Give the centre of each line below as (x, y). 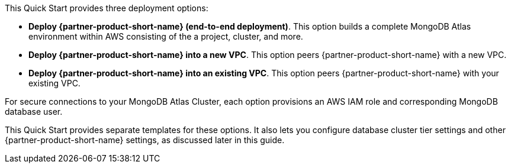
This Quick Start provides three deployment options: (107, 8)
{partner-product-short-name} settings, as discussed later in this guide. (145, 140)
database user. (34, 112)
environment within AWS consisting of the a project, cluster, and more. (166, 36)
